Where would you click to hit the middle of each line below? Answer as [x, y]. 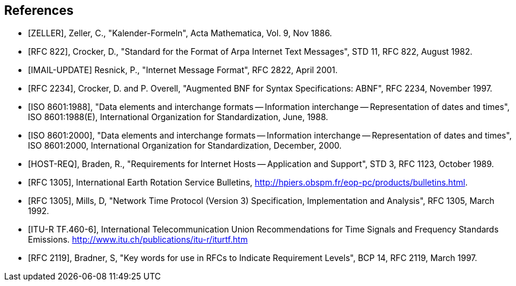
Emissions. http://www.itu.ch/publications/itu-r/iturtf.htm [138, 240]
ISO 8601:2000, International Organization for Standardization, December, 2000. [185, 146]
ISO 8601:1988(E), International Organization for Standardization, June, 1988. [178, 117]
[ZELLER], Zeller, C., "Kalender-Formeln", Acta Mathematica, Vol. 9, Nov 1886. [180, 33]
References [39, 10]
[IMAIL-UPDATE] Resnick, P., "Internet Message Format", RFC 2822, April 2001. [183, 70]
